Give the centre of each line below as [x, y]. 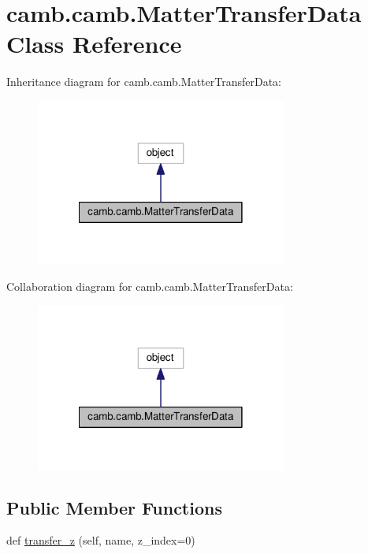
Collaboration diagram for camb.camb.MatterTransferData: [150, 286]
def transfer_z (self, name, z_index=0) [101, 540]
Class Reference [94, 44]
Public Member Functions [114, 507]
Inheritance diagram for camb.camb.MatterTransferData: [144, 82]
